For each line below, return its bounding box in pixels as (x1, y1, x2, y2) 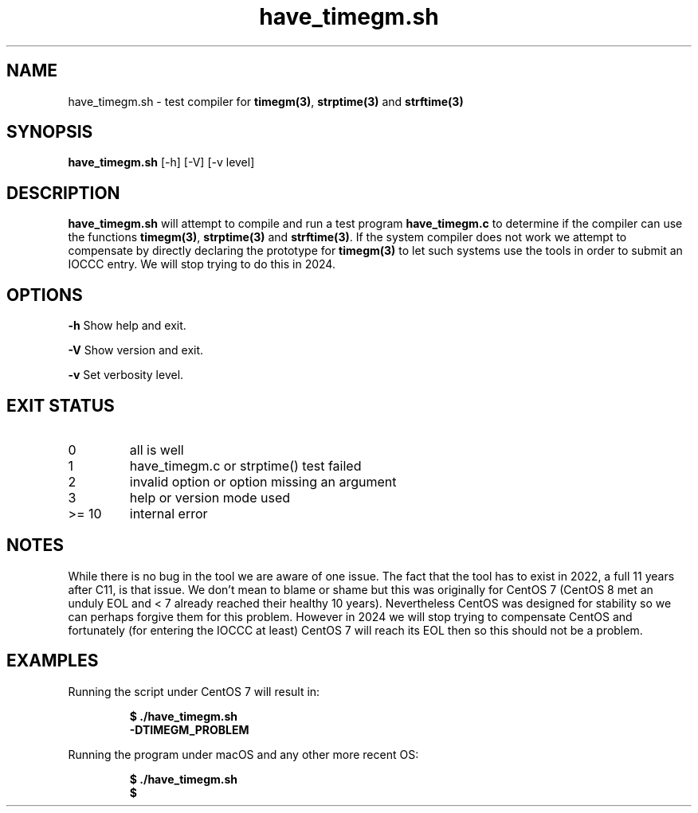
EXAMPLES (6, 651, 99, 671)
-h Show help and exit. (68, 319, 186, 333)
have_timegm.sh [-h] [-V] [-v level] (68, 155, 255, 170)
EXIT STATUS (6, 395, 115, 416)
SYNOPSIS (6, 122, 93, 143)
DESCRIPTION (6, 182, 120, 203)
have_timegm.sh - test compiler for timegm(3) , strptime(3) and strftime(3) (68, 94, 464, 108)
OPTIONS (6, 284, 83, 305)
